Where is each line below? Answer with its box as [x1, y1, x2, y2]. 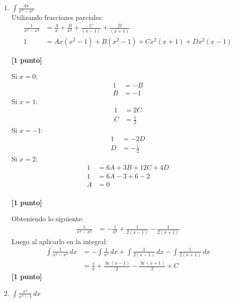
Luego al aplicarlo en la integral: [11, 236, 108, 246]
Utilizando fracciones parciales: [11, 12, 104, 22]
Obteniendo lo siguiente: [11, 213, 84, 224]
